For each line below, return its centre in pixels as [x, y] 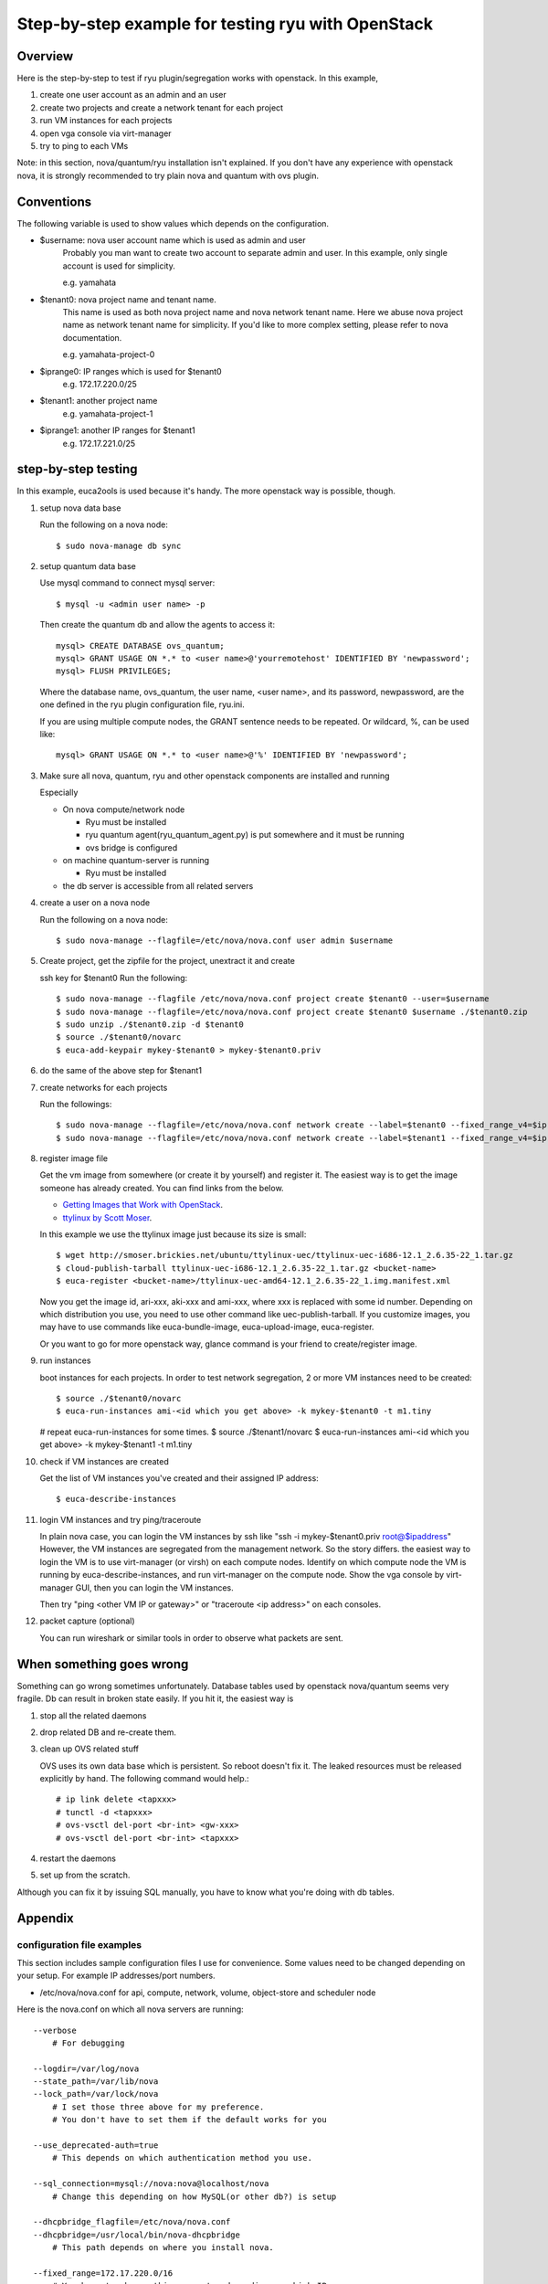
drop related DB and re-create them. [108, 1732]
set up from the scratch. [85, 1875]
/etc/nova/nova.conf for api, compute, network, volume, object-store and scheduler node [208, 1993]
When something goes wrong [103, 1664]
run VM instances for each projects [106, 121]
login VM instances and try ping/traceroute [121, 1519]
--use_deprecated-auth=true [96, 2146]
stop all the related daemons [93, 1715]
